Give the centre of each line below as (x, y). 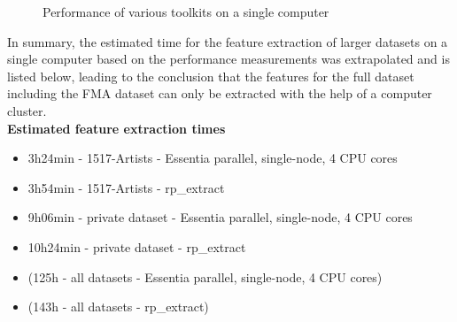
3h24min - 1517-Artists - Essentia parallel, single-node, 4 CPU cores (213, 158)
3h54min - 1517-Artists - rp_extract (126, 187)
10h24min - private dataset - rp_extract (137, 246)
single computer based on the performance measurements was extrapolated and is (228, 59)
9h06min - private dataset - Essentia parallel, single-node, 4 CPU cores (220, 217)
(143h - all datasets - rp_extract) (118, 307)
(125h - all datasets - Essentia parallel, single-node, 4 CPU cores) (205, 276)
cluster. (27, 110)
